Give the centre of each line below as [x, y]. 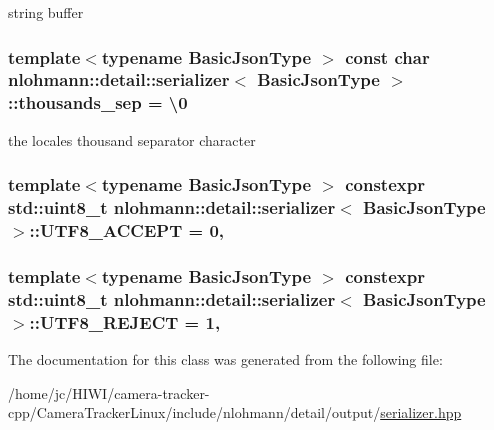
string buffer [46, 12]
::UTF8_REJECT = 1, [125, 321]
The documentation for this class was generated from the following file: [225, 359]
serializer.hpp [421, 412]
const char [387, 56]
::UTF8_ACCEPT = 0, [127, 230]
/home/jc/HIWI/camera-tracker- [109, 392]
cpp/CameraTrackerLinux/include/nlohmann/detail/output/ [194, 412]
